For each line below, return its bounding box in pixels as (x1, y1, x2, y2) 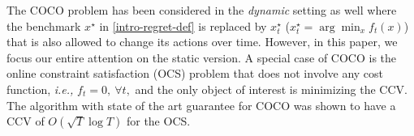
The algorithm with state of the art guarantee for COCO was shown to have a (6, 96, 396, 113)
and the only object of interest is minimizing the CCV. (135, 80, 408, 97)
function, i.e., (6, 80, 74, 97)
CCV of (6, 113, 45, 130)
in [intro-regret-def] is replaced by (99, 17, 267, 34)
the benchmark (6, 17, 81, 34)
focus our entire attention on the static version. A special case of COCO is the (6, 49, 397, 66)
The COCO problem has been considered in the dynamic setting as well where (6, 2, 397, 18)
